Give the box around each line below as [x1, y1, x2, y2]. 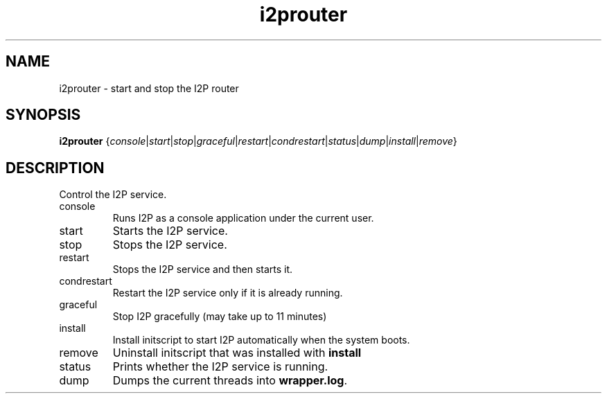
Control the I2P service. [59, 188, 167, 201]
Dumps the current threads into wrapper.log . [112, 373, 348, 388]
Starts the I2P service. [112, 224, 228, 238]
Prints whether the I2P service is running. [112, 360, 328, 374]
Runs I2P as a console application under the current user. [112, 212, 374, 224]
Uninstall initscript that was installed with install [112, 346, 362, 360]
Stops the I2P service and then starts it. [112, 263, 293, 276]
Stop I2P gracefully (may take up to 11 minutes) [112, 310, 327, 323]
